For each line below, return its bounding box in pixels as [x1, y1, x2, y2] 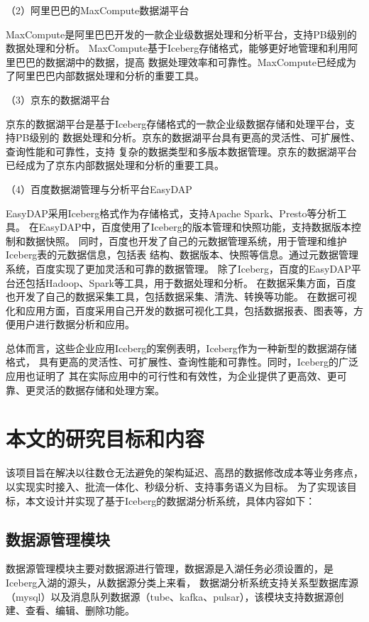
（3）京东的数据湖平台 [6, 92, 110, 107]
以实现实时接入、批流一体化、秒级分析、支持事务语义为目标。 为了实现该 [6, 479, 347, 493]
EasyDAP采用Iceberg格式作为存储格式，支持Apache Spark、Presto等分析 [6, 205, 337, 220]
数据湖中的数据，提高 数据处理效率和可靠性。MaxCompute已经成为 [45, 54, 356, 69]
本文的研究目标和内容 [6, 424, 205, 453]
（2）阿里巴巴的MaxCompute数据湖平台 [6, 3, 189, 17]
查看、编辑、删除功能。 [25, 603, 135, 618]
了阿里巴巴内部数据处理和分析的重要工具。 [6, 68, 204, 83]
